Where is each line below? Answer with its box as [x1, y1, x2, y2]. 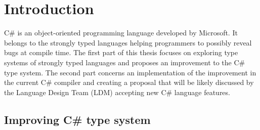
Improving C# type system [4, 111, 151, 127]
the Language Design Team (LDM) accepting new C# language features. [4, 86, 230, 97]
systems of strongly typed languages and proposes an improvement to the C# [4, 57, 245, 67]
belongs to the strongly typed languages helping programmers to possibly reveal [4, 37, 252, 48]
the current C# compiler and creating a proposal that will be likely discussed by [4, 77, 254, 88]
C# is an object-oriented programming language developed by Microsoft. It [4, 27, 238, 38]
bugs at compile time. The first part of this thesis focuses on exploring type [4, 47, 238, 58]
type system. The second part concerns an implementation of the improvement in [4, 67, 256, 77]
